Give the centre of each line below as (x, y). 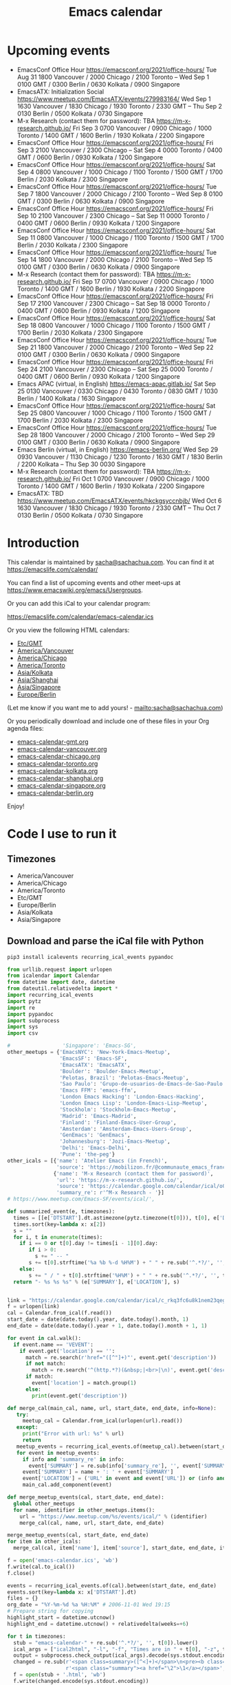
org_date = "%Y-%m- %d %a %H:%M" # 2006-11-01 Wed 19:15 (89, 1605)
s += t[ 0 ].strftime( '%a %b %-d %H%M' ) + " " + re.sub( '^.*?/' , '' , (127, 1263)
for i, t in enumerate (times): (58, 1237)
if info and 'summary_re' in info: (74, 1459)
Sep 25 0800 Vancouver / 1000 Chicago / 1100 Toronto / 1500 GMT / (114, 412)
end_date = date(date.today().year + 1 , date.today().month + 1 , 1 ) (107, 1326)
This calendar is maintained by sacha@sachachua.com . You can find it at (111, 562)
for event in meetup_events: (58, 1453)
